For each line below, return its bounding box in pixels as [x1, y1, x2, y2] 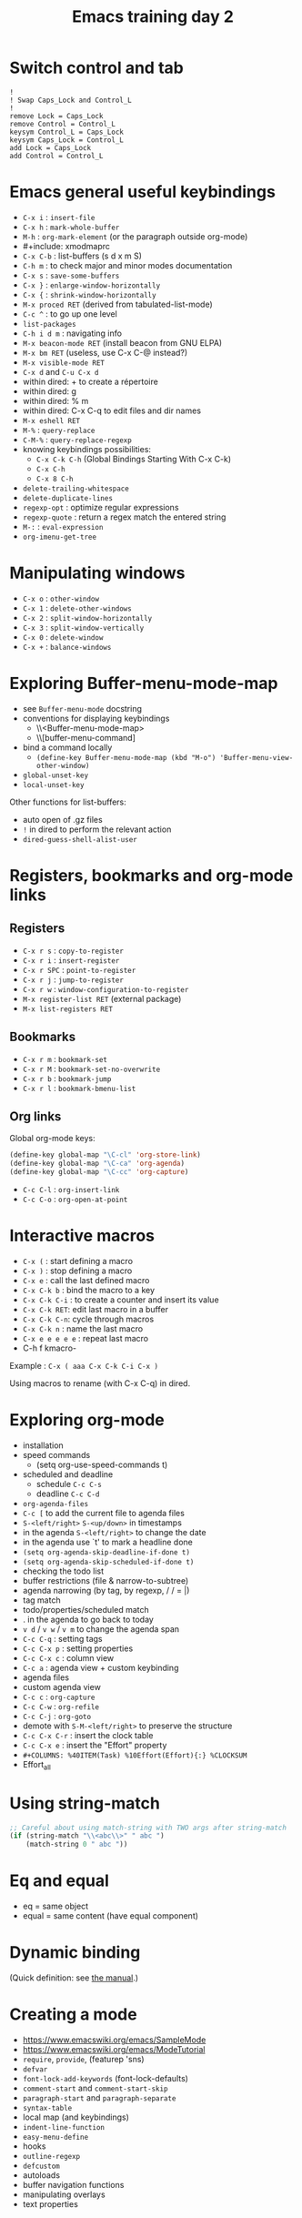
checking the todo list [22, 1565, 105, 1576]
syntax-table [22, 2104, 73, 2113]
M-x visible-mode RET [22, 358, 105, 368]
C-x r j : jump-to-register [22, 974, 125, 985]
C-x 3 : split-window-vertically [22, 622, 145, 633]
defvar [22, 2065, 48, 2074]
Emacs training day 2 [71, 6, 235, 27]
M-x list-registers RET [22, 1004, 114, 1014]
